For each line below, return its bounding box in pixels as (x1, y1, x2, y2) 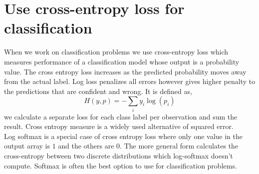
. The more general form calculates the (120, 140, 239, 151)
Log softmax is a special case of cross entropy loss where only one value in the (4, 130, 243, 141)
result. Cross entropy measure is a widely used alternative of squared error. (4, 121, 234, 131)
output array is (4, 140, 50, 151)
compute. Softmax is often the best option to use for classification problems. (4, 160, 237, 170)
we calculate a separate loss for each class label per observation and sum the (4, 111, 238, 121)
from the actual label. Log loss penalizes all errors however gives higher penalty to (4, 76, 256, 86)
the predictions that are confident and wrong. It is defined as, (4, 85, 192, 96)
